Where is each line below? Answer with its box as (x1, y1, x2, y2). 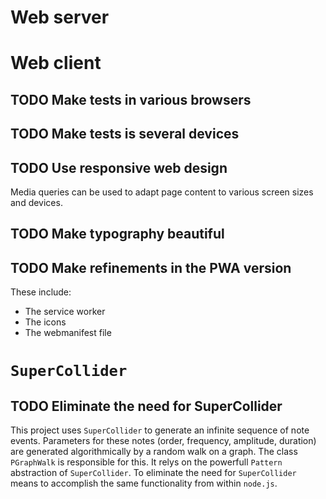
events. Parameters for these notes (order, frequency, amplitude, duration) (10, 435, 317, 447)
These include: (10, 286, 72, 298)
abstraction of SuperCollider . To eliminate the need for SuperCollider (10, 467, 297, 479)
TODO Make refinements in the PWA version (10, 259, 292, 276)
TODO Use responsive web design (10, 159, 228, 176)
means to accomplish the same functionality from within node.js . (10, 477, 278, 490)
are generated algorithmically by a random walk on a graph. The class (10, 446, 298, 458)
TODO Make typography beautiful (10, 226, 225, 243)
